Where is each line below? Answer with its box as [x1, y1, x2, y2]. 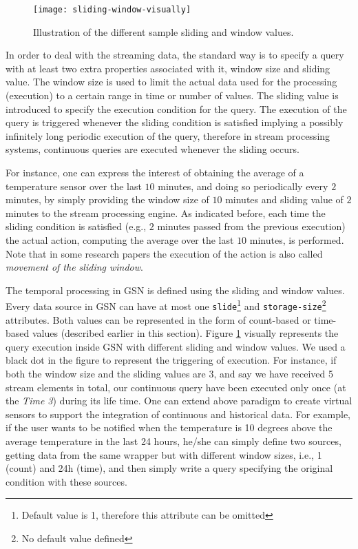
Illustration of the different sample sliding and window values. [33, 24, 294, 39]
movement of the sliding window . [6, 260, 143, 274]
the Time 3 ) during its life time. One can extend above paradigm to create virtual [6, 393, 352, 408]
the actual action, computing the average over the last [6, 232, 234, 247]
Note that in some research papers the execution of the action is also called [6, 246, 323, 260]
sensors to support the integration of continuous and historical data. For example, [6, 406, 351, 421]
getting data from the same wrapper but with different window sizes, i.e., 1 [6, 447, 322, 462]
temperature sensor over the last [6, 178, 142, 193]
